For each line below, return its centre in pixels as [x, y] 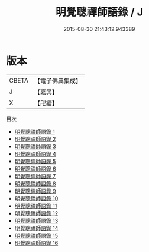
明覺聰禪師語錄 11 [36, 206]
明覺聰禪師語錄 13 [36, 220]
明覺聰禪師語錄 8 [35, 183]
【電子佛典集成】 [58, 81]
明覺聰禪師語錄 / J [99, 12]
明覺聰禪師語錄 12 [36, 213]
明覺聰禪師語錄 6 [35, 168]
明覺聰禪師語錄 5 [35, 161]
